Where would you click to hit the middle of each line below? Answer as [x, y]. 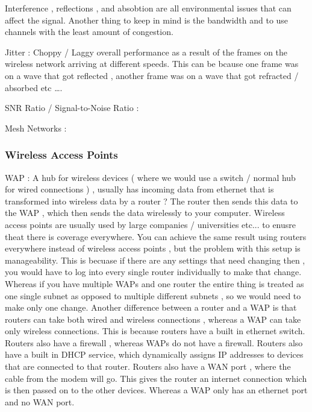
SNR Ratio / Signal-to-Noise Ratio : [72, 108]
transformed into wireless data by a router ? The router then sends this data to [151, 201]
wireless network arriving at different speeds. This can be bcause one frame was [152, 64]
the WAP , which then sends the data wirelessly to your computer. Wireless [145, 213]
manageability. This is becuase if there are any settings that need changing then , [155, 260]
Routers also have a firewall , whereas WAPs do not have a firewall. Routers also [154, 342]
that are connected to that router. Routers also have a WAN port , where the [148, 366]
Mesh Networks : [36, 128]
